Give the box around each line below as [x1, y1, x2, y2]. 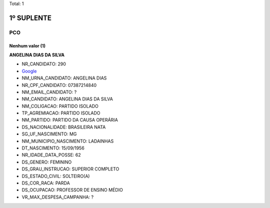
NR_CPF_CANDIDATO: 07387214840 [21, 82, 97, 88]
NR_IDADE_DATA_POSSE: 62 [21, 152, 81, 158]
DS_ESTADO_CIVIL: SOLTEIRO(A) [21, 173, 90, 179]
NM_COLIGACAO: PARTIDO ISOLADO [21, 103, 98, 109]
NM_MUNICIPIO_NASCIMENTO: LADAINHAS [21, 138, 114, 144]
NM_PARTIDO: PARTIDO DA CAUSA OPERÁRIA [21, 117, 118, 123]
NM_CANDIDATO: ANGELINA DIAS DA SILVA [21, 96, 113, 102]
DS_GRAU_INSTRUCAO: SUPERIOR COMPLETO [21, 166, 119, 172]
